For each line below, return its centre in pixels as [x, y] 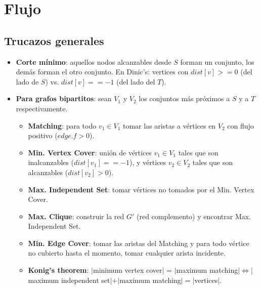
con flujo [241, 125]
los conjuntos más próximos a [184, 98]
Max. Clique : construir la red [76, 216]
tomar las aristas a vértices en [169, 125]
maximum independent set [69, 280]
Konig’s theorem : [58, 270]
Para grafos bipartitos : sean [64, 98]
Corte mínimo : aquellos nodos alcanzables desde [94, 61]
